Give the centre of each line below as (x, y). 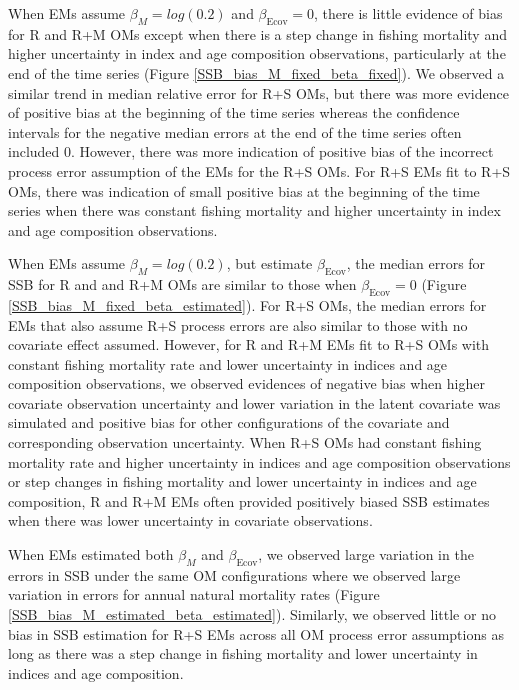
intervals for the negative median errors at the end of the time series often (235, 131)
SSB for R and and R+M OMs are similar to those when (182, 284)
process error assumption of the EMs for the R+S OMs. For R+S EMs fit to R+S (259, 170)
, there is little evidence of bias (408, 13)
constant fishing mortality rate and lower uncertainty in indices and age (228, 363)
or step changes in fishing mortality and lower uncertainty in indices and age (242, 481)
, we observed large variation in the (366, 554)
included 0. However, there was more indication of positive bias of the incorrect (251, 151)
